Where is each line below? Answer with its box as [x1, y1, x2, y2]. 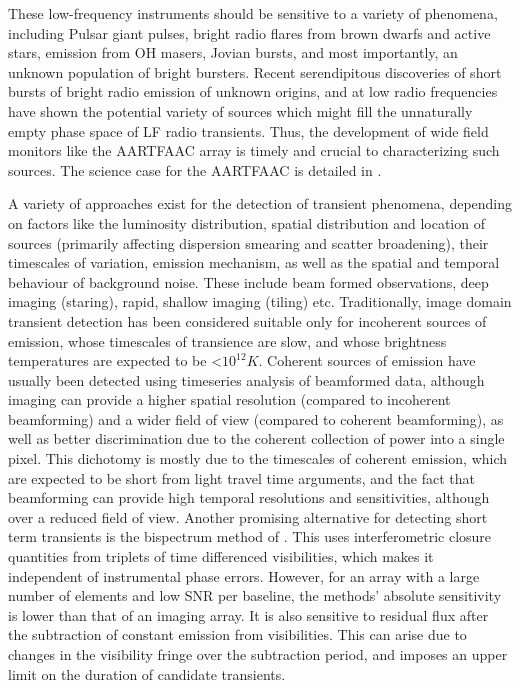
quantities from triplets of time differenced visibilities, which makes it [8, 546, 434, 567]
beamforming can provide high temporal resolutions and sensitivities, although [8, 487, 490, 508]
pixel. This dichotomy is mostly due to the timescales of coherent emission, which [8, 448, 508, 469]
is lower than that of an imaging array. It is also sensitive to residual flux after [8, 604, 489, 625]
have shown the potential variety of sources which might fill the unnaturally [8, 100, 473, 121]
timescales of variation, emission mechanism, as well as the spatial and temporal [8, 252, 500, 273]
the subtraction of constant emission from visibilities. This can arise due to [8, 624, 467, 645]
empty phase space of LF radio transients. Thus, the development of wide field [8, 120, 489, 141]
